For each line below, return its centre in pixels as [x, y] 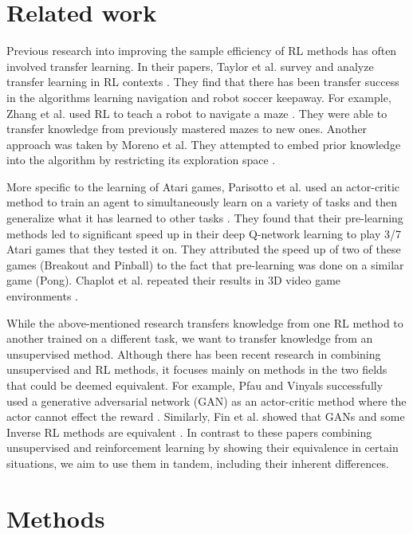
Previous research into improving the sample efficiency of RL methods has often [202, 51]
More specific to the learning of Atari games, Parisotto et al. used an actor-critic [203, 186]
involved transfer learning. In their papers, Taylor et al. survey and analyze [190, 66]
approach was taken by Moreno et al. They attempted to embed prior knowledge [204, 144]
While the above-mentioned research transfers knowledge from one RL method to [205, 322]
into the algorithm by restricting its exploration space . [141, 160]
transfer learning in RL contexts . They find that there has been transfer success [203, 82]
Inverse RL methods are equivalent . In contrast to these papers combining [189, 432]
